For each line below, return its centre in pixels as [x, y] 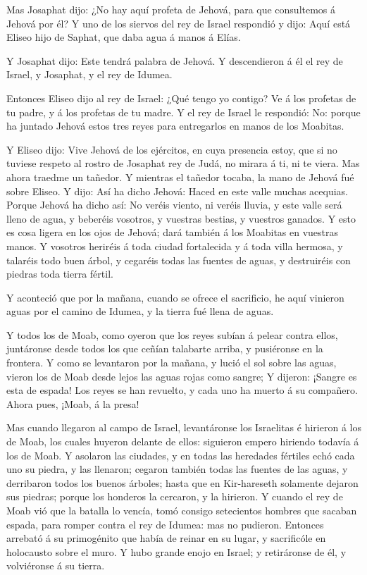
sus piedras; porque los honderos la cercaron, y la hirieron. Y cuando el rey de [175, 496]
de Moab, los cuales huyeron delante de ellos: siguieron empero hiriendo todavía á [183, 441]
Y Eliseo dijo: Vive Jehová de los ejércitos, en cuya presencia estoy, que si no [172, 149]
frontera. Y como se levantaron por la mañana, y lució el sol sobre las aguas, [172, 363]
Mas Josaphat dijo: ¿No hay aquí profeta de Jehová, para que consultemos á [171, 9]
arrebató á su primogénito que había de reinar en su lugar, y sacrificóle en [166, 538]
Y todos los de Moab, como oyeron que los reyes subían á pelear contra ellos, [172, 334]
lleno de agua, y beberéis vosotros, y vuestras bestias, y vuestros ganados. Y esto [181, 218]
